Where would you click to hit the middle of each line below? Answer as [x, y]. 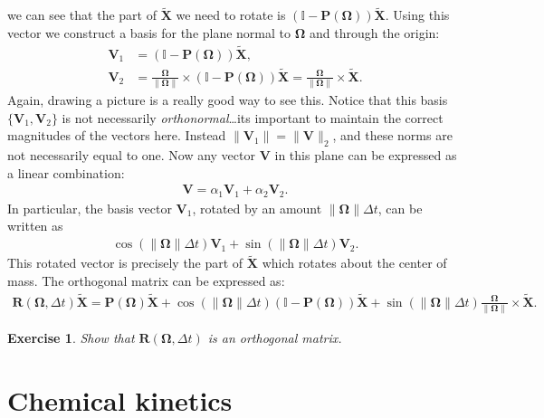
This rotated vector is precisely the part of [125, 263]
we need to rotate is [231, 15]
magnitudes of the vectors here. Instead [117, 135]
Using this [421, 15]
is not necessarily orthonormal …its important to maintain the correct [253, 117]
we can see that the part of [82, 15]
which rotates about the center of [354, 263]
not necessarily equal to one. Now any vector [131, 155]
